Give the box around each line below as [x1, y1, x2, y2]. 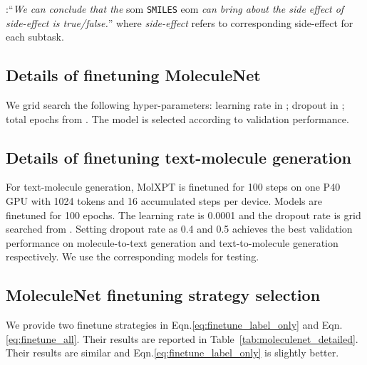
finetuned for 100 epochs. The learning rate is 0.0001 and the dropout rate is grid [6, 207, 361, 222]
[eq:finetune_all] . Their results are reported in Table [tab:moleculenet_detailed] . [6, 331, 358, 346]
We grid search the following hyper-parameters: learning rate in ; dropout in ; [6, 97, 345, 112]
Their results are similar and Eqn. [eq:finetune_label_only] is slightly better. [6, 345, 339, 360]
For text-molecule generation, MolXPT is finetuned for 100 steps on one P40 [6, 179, 341, 194]
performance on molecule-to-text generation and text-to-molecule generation [6, 235, 338, 250]
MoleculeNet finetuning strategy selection [6, 284, 321, 306]
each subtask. [6, 29, 64, 44]
